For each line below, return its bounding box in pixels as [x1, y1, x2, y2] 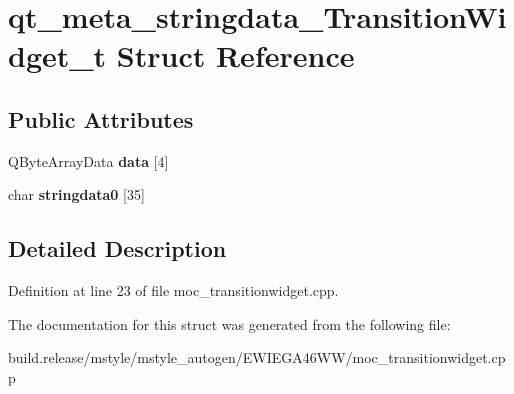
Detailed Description [8, 233, 227, 264]
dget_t [8, 35, 107, 76]
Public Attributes [8, 103, 194, 134]
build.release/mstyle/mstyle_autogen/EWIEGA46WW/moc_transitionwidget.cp [8, 347, 506, 368]
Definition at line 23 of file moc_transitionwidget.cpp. [8, 280, 339, 301]
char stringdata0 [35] [8, 184, 145, 205]
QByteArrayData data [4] [8, 150, 169, 171]
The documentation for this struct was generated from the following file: [8, 313, 451, 334]
